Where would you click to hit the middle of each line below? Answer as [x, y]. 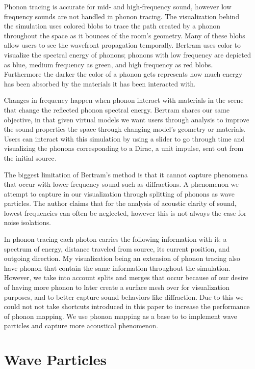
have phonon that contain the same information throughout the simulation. [117, 268]
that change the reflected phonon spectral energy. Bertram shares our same [117, 109]
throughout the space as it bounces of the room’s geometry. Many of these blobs [125, 35]
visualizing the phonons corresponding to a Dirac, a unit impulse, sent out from [124, 148]
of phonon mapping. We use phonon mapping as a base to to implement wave [121, 316]
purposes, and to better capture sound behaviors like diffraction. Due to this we [124, 297]
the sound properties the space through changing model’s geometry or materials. [125, 129]
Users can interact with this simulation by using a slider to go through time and [125, 138]
